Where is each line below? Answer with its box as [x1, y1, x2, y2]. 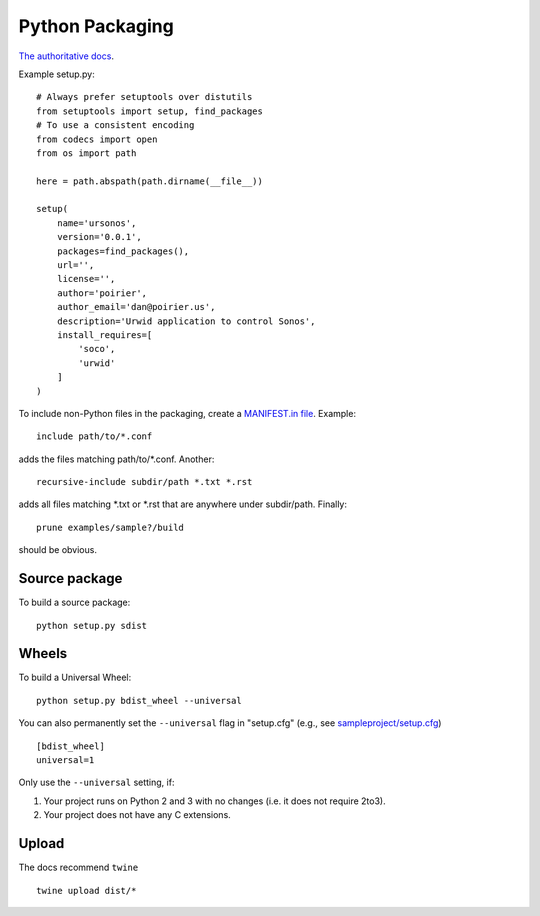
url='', [56, 260, 95, 271]
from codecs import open [36, 133, 158, 145]
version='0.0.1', [56, 231, 142, 243]
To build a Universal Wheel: [18, 671, 132, 684]
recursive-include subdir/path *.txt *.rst [36, 476, 253, 488]
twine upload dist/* [36, 885, 137, 896]
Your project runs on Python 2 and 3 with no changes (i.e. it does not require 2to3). [43, 795, 386, 807]
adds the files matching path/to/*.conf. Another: [18, 453, 215, 465]
